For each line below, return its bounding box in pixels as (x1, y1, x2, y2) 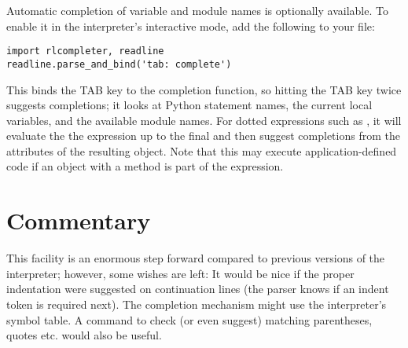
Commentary (6, 204, 151, 236)
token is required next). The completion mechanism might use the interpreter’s (6, 295, 387, 312)
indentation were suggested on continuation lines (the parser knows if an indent (6, 280, 389, 297)
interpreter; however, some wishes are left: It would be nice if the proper (6, 265, 355, 281)
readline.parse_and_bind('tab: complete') (6, 58, 232, 70)
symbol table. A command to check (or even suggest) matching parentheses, (6, 311, 373, 328)
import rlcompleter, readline (6, 46, 164, 57)
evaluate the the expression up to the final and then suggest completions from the (6, 127, 400, 144)
